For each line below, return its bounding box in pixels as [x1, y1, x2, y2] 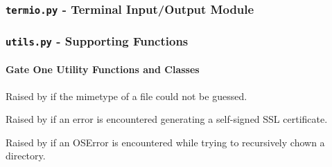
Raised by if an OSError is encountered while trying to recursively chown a [6, 135, 325, 149]
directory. [6, 148, 46, 163]
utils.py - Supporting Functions [6, 32, 189, 50]
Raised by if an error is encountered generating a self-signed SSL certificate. [6, 112, 328, 126]
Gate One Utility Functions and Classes [6, 62, 200, 77]
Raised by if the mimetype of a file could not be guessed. [6, 88, 247, 103]
